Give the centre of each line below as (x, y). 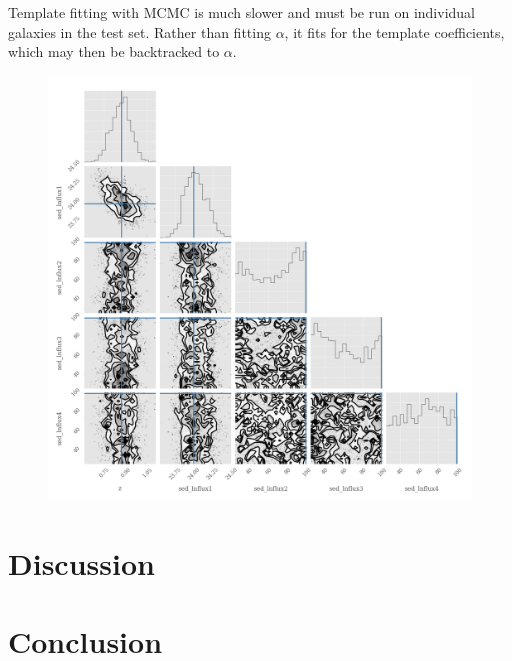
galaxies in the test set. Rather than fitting (139, 31)
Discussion (81, 562)
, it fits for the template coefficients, (394, 31)
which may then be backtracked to (114, 51)
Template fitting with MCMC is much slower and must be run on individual (241, 12)
